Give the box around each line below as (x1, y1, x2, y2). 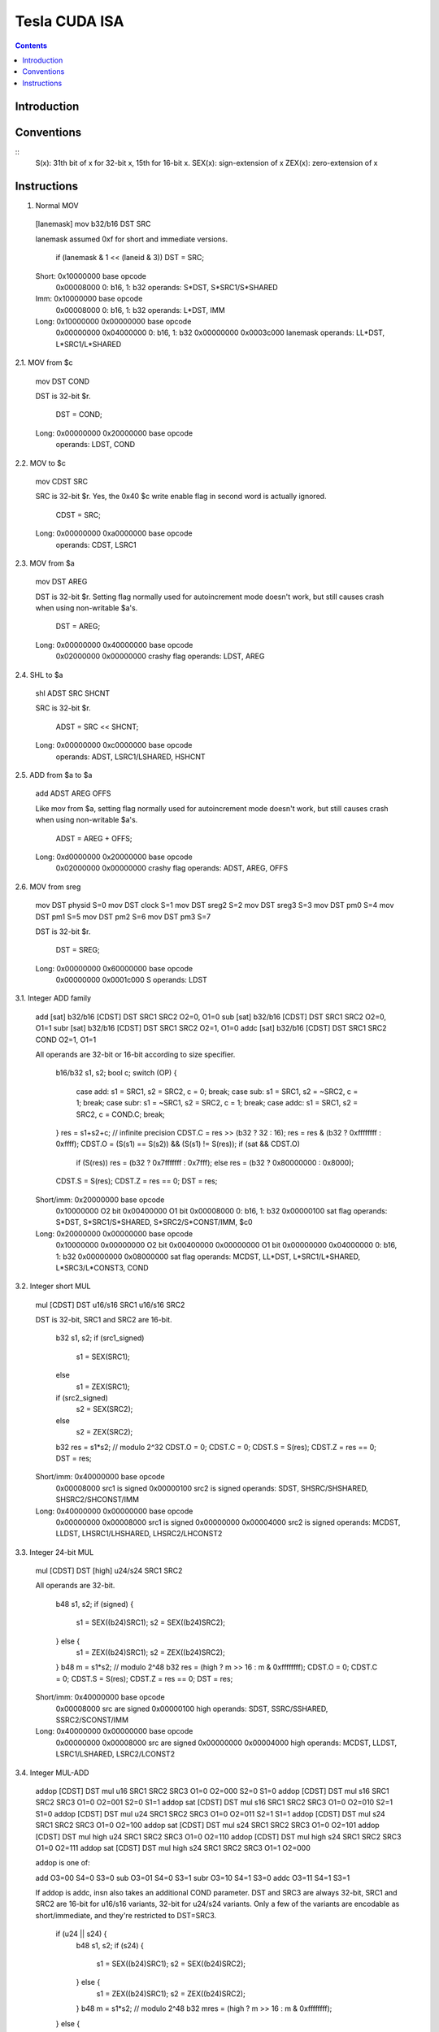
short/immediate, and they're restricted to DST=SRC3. (35, 1910, 217, 1920)
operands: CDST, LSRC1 (55, 540, 137, 549)
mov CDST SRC (35, 476, 89, 486)
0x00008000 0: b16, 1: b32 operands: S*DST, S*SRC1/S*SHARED (55, 282, 278, 292)
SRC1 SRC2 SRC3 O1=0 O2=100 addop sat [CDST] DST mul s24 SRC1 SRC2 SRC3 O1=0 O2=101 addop (35, 1821, 380, 1830)
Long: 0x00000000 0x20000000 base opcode (35, 428, 193, 438)
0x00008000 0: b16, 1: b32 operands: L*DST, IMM (55, 305, 225, 315)
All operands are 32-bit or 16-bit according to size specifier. (35, 1049, 236, 1060)
